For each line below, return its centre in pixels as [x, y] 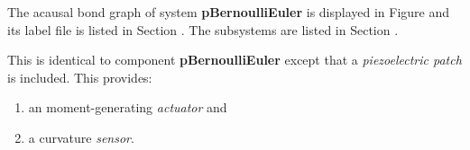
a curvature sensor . [81, 137]
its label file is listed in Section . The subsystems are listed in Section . [203, 29]
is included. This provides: [80, 77]
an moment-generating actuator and [128, 107]
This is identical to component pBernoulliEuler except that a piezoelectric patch [235, 60]
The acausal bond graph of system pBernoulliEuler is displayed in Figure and [229, 12]
